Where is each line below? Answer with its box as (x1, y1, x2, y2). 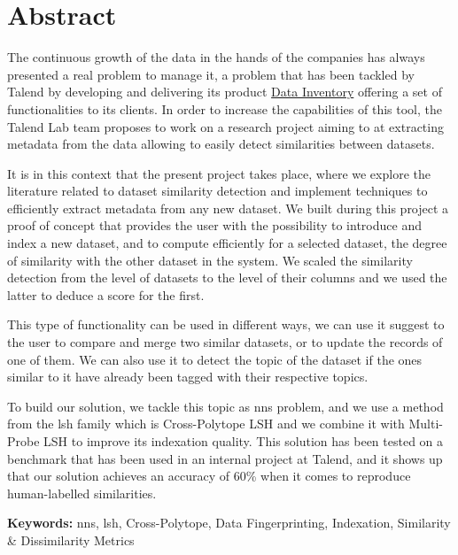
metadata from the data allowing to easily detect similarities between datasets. (7, 135, 435, 153)
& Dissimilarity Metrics (7, 530, 135, 549)
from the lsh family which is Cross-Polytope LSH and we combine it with (7, 414, 405, 433)
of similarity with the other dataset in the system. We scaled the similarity (7, 251, 413, 269)
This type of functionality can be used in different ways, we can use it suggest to (7, 315, 445, 334)
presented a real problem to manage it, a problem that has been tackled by (7, 65, 415, 83)
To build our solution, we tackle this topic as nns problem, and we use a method (7, 397, 444, 415)
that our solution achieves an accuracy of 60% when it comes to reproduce (7, 466, 411, 485)
